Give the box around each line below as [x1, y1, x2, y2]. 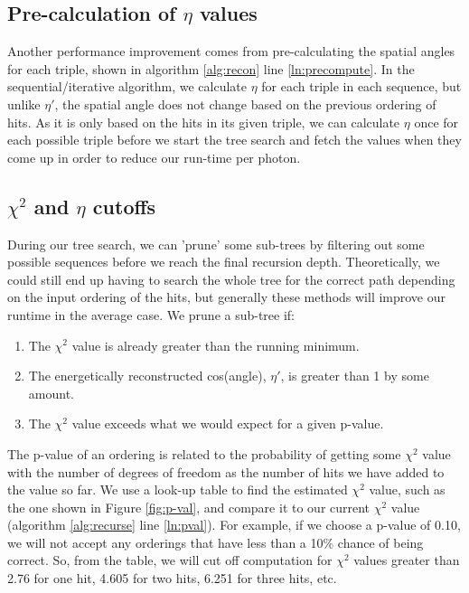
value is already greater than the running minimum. [71, 335, 360, 354]
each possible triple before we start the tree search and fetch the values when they [7, 130, 462, 149]
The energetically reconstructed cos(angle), [28, 366, 267, 385]
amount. [28, 383, 74, 402]
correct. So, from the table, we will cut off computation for [7, 551, 333, 569]
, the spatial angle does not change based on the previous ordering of [54, 94, 436, 113]
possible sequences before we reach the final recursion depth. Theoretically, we [7, 252, 440, 271]
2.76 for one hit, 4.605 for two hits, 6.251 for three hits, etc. [7, 569, 337, 588]
